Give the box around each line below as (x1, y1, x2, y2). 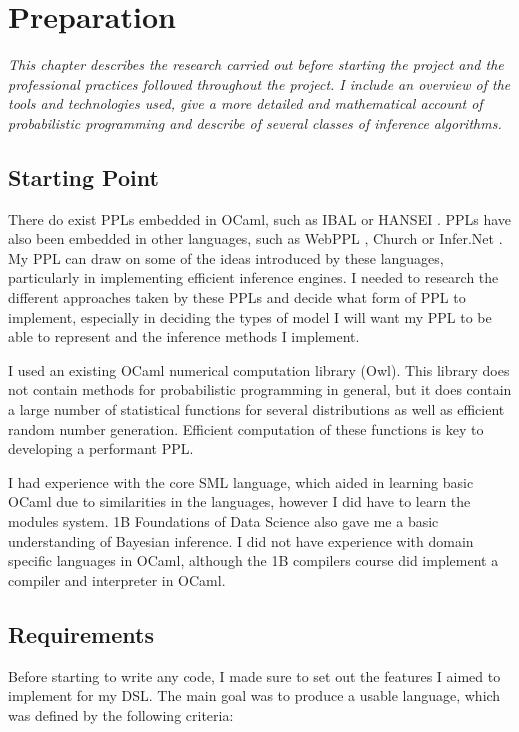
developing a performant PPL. (8, 438, 194, 459)
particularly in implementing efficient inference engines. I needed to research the (8, 267, 499, 288)
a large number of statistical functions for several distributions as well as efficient (8, 399, 505, 420)
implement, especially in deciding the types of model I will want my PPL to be (8, 306, 492, 327)
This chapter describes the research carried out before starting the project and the (8, 54, 504, 75)
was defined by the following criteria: (8, 704, 234, 725)
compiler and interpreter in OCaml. (8, 569, 226, 590)
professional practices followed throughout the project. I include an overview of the (8, 73, 511, 94)
